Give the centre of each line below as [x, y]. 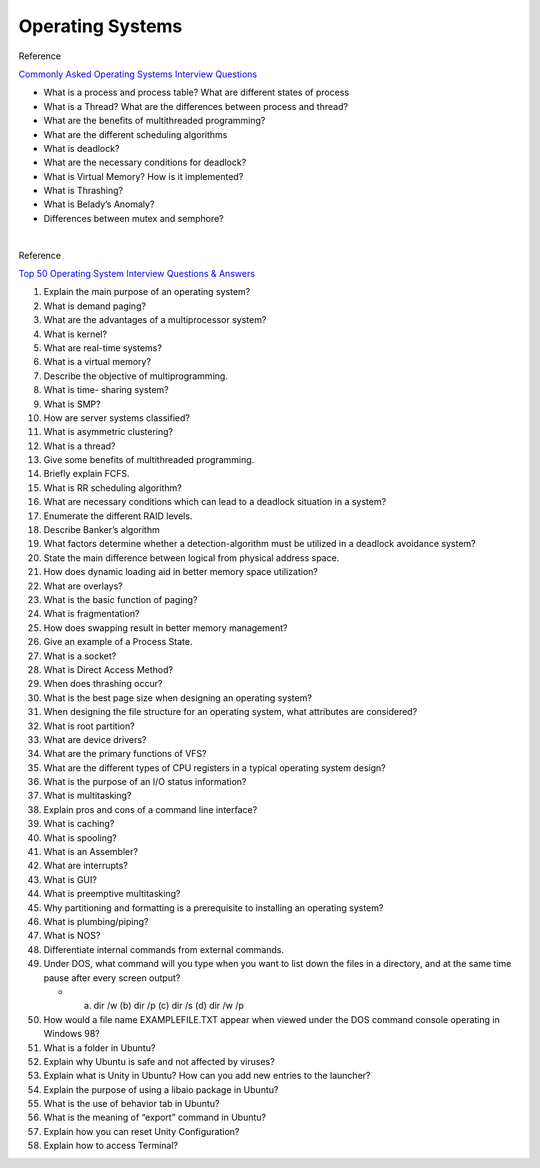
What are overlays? [83, 586]
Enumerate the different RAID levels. [118, 516]
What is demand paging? [95, 306]
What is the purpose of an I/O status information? [145, 782]
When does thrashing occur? [103, 684]
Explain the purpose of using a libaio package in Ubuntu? [161, 1089]
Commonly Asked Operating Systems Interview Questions [138, 74]
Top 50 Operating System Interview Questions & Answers [136, 274]
